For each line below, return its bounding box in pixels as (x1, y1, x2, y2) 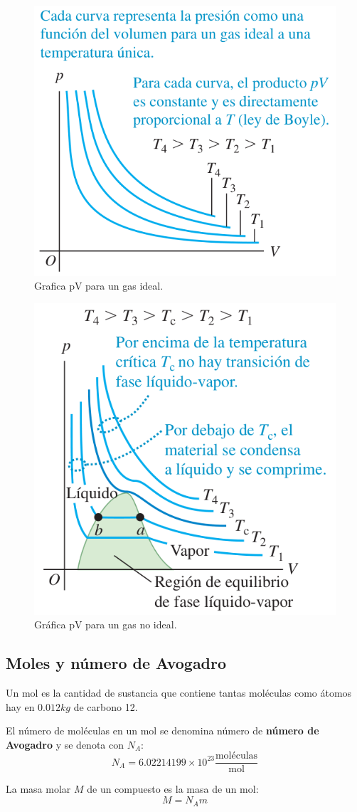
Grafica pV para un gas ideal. (34, 278, 164, 293)
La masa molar (6, 781, 71, 796)
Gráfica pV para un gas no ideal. (34, 617, 177, 632)
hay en (6, 699, 35, 714)
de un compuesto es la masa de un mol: (87, 781, 259, 796)
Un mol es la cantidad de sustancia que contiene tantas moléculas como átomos (6, 685, 352, 700)
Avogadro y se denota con (6, 737, 124, 752)
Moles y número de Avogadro (6, 652, 227, 674)
